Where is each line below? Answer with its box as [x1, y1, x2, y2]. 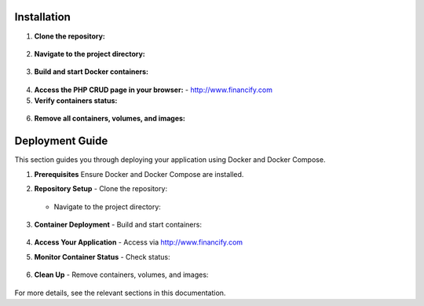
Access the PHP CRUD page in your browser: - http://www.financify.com [34, 85, 272, 94]
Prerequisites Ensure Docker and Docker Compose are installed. [34, 169, 244, 179]
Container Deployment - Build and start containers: [34, 219, 202, 229]
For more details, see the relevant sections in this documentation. [14, 288, 226, 297]
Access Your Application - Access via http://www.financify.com [34, 238, 243, 247]
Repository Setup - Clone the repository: [34, 184, 168, 194]
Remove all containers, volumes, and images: [34, 114, 186, 124]
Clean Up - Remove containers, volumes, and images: [34, 270, 209, 279]
